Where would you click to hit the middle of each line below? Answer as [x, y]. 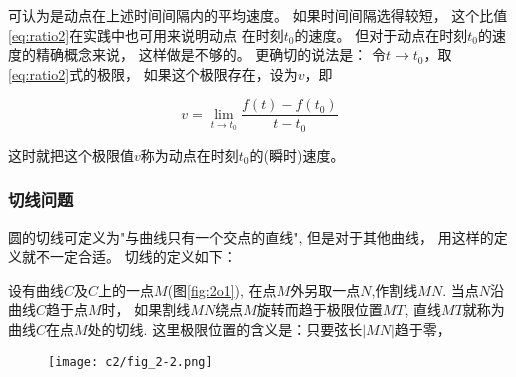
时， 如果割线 [146, 309]
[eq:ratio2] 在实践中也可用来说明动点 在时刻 [146, 34]
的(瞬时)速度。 [297, 154]
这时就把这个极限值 [71, 154]
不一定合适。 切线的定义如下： [136, 256]
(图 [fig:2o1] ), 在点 [222, 289]
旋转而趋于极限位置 [319, 309]
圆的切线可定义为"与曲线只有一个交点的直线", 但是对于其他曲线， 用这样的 [251, 236]
